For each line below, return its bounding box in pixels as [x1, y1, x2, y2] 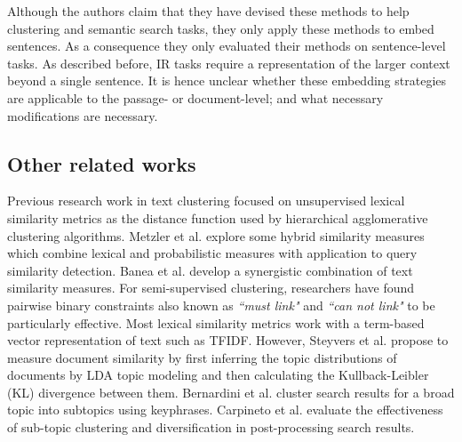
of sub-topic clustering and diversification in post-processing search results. [7, 418, 415, 437]
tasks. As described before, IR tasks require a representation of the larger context [7, 53, 450, 72]
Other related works [7, 149, 196, 177]
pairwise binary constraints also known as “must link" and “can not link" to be [7, 295, 435, 314]
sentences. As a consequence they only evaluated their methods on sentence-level [7, 36, 446, 55]
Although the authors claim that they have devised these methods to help [7, 2, 410, 20]
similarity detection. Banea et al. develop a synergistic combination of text [7, 261, 413, 279]
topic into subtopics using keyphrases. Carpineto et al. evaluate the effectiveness [7, 400, 443, 419]
